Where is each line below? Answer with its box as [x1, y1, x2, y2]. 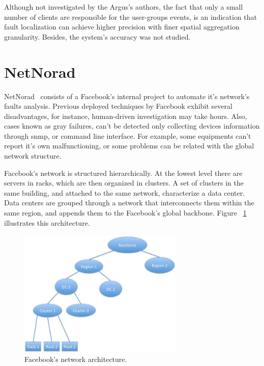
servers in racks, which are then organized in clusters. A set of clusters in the [4, 177, 244, 188]
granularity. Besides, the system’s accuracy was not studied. [4, 31, 191, 42]
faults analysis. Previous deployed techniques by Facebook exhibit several [4, 101, 232, 111]
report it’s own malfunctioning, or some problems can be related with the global [4, 140, 254, 151]
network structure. [4, 150, 62, 161]
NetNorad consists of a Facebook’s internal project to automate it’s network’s [4, 90, 250, 101]
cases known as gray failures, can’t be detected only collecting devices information [4, 120, 260, 131]
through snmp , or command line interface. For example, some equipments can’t [4, 130, 251, 141]
